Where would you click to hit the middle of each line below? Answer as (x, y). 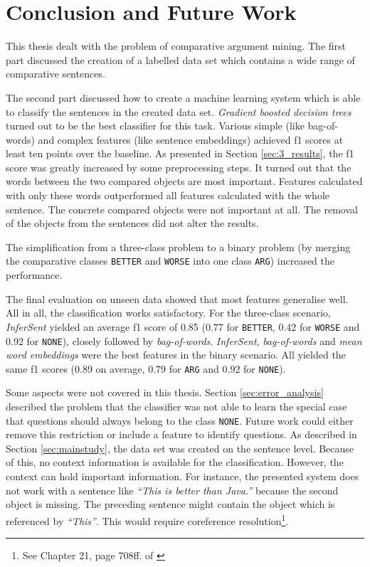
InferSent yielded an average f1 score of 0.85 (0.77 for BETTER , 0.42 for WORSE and (183, 326)
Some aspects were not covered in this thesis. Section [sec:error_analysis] (165, 392)
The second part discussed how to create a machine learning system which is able (183, 97)
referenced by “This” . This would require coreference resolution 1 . (147, 519)
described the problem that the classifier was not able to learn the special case (176, 407)
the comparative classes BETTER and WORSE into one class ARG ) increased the (170, 261)
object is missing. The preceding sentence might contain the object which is (170, 504)
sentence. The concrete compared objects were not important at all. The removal (182, 209)
